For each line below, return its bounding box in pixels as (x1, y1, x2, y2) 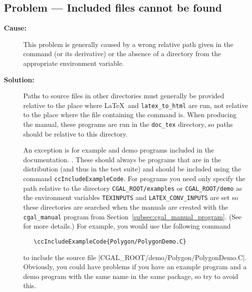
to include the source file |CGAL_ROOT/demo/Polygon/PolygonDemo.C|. (23, 252, 247, 262)
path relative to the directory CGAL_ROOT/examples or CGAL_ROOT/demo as (23, 183, 242, 193)
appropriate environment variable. (23, 58, 124, 68)
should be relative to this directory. (23, 128, 128, 138)
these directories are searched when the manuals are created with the (23, 202, 228, 212)
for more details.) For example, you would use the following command (23, 221, 231, 231)
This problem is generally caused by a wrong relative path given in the (23, 39, 234, 49)
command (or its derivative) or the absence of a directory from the (23, 48, 221, 59)
